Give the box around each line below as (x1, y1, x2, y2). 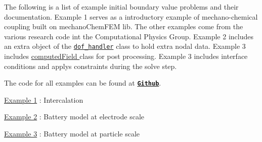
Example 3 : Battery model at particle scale (4, 128, 140, 139)
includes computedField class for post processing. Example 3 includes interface (4, 51, 248, 61)
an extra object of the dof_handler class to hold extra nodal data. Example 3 (4, 41, 246, 51)
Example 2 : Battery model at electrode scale (4, 111, 145, 122)
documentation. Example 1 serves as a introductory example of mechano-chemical (4, 11, 258, 22)
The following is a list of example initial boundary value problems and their (4, 2, 239, 12)
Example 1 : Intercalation (4, 94, 83, 105)
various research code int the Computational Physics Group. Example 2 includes (4, 31, 253, 41)
